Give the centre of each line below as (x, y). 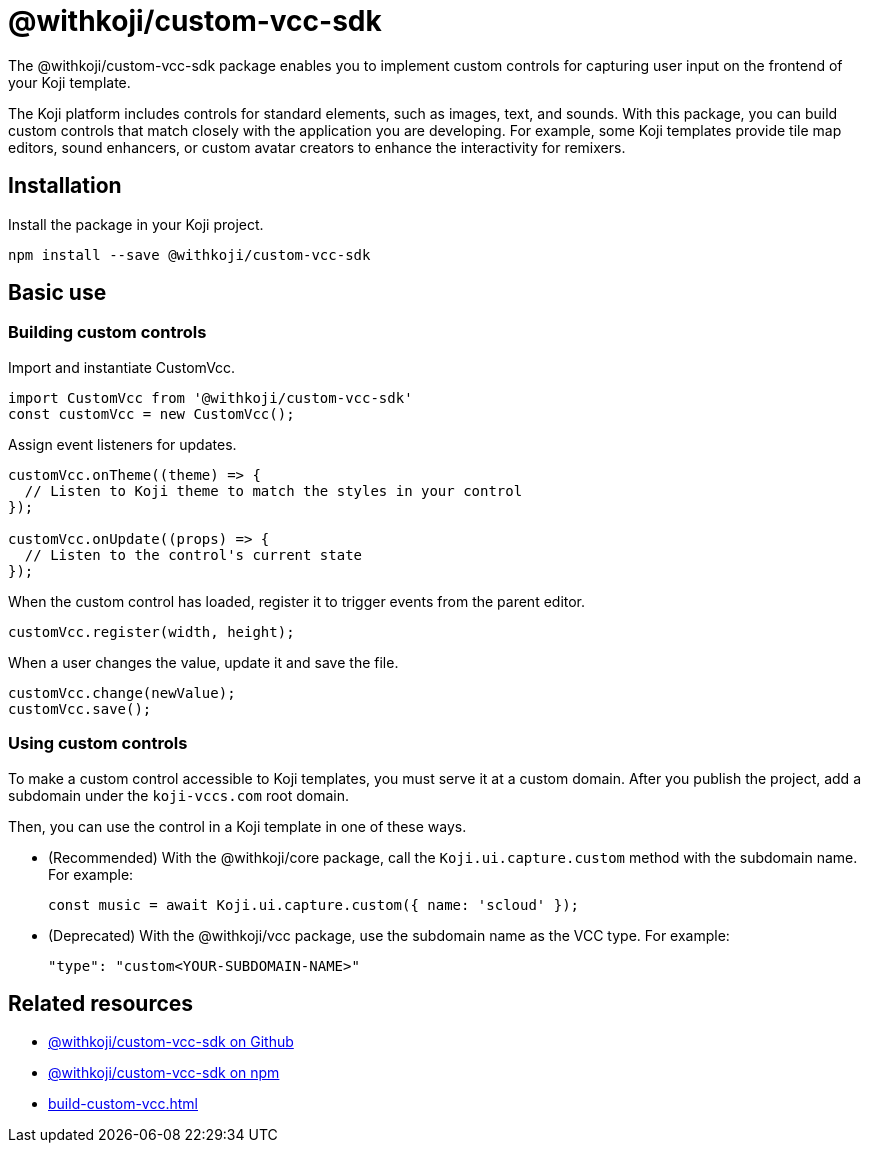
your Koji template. (69, 82)
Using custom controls (98, 743)
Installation (65, 186)
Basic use (57, 293)
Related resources (101, 1003)
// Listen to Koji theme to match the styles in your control (273, 490)
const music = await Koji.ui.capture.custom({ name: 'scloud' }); (314, 904)
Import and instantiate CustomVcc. (122, 367)
